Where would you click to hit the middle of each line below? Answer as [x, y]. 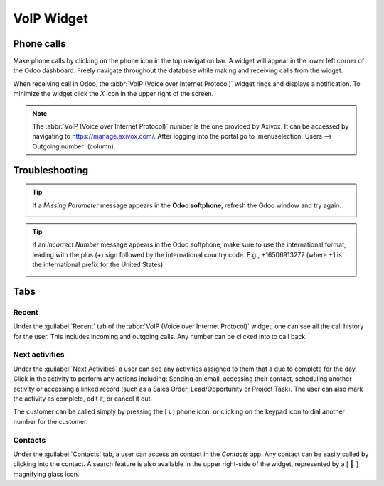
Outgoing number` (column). [74, 146]
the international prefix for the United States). [98, 265]
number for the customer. [50, 421]
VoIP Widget [50, 18]
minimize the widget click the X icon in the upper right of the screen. [113, 94]
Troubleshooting [51, 170]
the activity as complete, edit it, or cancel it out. [83, 399]
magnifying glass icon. [46, 474]
